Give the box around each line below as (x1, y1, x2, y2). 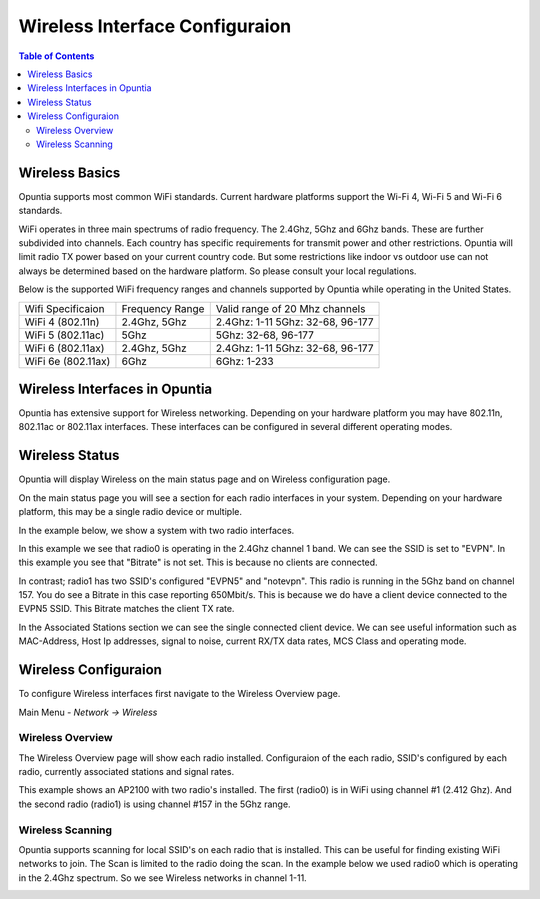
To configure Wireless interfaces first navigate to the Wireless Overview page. (18, 688, 341, 700)
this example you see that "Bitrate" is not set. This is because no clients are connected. (18, 556, 379, 569)
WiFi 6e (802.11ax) (24, 354, 111, 368)
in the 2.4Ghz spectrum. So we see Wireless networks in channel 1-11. (18, 871, 307, 884)
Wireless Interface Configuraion (18, 15, 292, 37)
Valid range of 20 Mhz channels (215, 301, 366, 315)
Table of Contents (18, 50, 95, 62)
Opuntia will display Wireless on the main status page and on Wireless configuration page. (18, 473, 391, 485)
